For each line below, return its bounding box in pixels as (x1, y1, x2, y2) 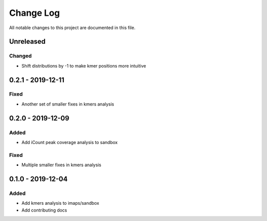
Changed (9, 52, 32, 59)
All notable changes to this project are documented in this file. (9, 25, 135, 31)
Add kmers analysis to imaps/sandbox (21, 200, 99, 206)
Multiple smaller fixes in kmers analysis (21, 162, 101, 168)
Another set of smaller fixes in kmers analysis (21, 101, 114, 107)
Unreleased (9, 37, 46, 46)
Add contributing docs (21, 207, 67, 213)
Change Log (9, 7, 60, 18)
